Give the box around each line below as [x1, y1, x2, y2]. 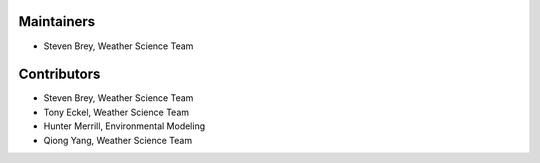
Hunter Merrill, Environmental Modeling [43, 120, 206, 132]
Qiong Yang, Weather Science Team [43, 134, 193, 146]
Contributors [18, 66, 101, 83]
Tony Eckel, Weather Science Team [43, 106, 190, 118]
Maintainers [18, 13, 96, 30]
